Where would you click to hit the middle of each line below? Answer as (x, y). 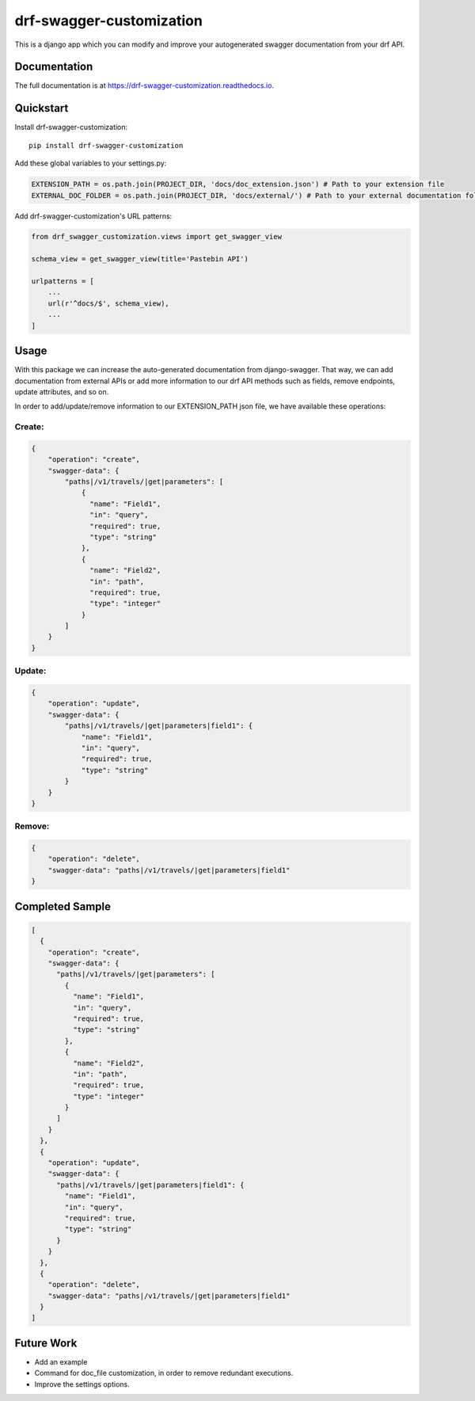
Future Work (46, 1343)
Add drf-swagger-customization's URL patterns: (93, 216)
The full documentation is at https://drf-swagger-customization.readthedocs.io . (144, 86)
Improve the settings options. (82, 1384)
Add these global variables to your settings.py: (91, 163)
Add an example (61, 1361)
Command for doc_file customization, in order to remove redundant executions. (164, 1373)
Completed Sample (63, 906)
